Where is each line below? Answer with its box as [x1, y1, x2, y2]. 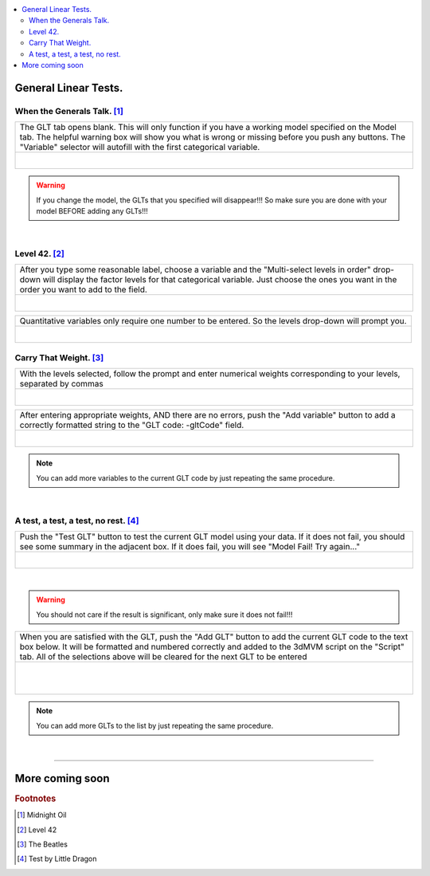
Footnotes [14, 793, 57, 804]
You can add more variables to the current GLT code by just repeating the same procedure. [36, 473, 335, 482]
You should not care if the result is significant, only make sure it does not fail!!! [36, 610, 293, 619]
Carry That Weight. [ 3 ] [14, 352, 104, 363]
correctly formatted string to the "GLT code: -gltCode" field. [19, 419, 244, 430]
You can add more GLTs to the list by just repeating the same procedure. [36, 721, 274, 730]
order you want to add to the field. [19, 284, 147, 295]
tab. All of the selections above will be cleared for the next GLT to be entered [19, 651, 307, 662]
